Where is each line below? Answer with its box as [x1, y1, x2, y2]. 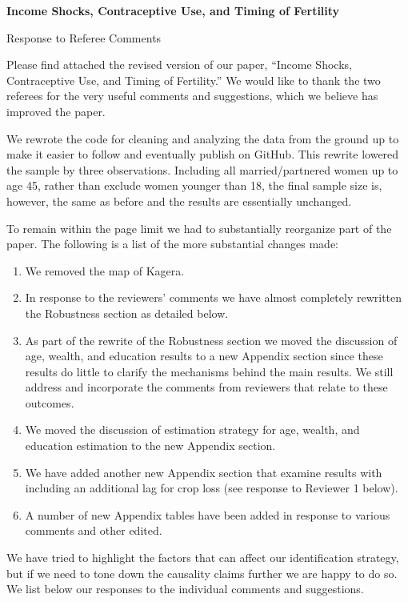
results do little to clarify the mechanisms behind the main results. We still [25, 363, 394, 379]
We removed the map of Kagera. [25, 262, 185, 279]
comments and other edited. [25, 522, 162, 539]
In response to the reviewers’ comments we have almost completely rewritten [25, 289, 402, 306]
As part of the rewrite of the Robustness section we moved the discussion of [25, 331, 398, 348]
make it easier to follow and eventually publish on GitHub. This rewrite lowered [6, 146, 399, 163]
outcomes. [25, 394, 74, 411]
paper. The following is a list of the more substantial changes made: [6, 235, 339, 252]
